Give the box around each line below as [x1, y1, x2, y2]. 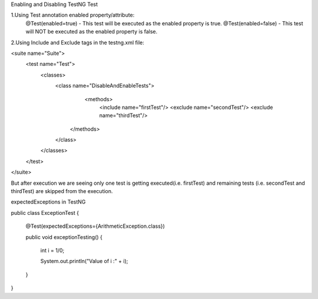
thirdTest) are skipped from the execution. [11, 188, 113, 195]
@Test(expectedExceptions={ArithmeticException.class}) [25, 222, 165, 230]
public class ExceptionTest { [11, 209, 79, 216]
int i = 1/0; [40, 247, 65, 254]
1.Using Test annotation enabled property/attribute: [11, 12, 135, 19]
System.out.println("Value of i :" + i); [40, 258, 128, 265]
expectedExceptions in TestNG [11, 198, 86, 205]
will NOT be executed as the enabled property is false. [25, 28, 158, 35]
